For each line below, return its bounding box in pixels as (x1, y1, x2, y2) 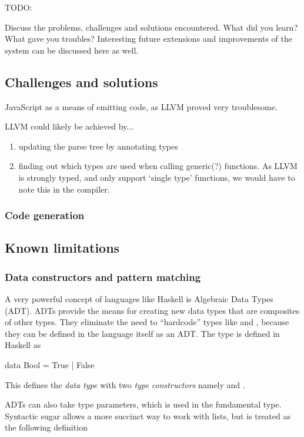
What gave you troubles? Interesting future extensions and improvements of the (5, 32, 292, 45)
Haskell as (5, 339, 41, 351)
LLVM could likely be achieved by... (5, 120, 133, 133)
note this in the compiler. (18, 183, 110, 195)
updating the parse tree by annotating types (18, 140, 178, 152)
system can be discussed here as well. (5, 44, 139, 56)
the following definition (5, 421, 88, 433)
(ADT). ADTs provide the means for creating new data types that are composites (5, 304, 300, 316)
